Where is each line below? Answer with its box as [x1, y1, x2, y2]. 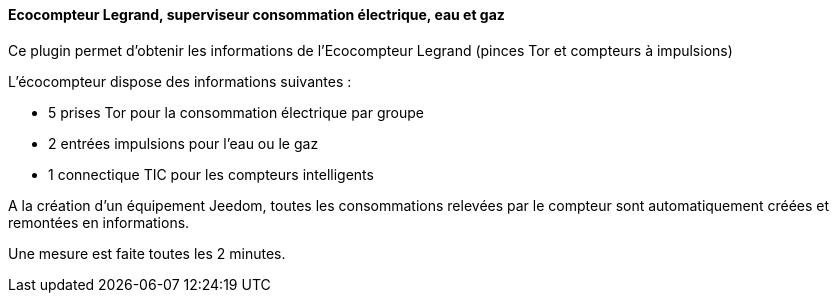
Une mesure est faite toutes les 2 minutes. [8, 244, 286, 262]
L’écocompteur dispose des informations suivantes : [8, 72, 352, 90]
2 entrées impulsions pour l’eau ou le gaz [48, 134, 319, 152]
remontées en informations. [8, 213, 190, 231]
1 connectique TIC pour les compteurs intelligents [48, 165, 374, 183]
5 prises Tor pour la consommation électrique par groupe [48, 103, 424, 121]
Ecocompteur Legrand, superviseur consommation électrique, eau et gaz [8, 6, 505, 23]
